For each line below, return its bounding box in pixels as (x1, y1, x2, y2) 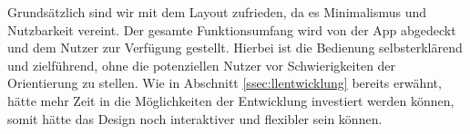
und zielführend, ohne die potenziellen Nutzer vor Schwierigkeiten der (7, 55, 396, 74)
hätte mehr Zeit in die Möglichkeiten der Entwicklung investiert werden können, (7, 91, 455, 110)
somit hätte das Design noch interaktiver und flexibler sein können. (7, 109, 383, 128)
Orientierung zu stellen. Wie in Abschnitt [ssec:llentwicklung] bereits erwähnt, (7, 73, 442, 92)
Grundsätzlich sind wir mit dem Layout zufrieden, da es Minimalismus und (7, 3, 427, 21)
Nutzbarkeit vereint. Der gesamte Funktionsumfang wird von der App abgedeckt (7, 20, 456, 39)
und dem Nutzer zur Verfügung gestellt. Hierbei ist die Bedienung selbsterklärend (7, 38, 463, 57)
